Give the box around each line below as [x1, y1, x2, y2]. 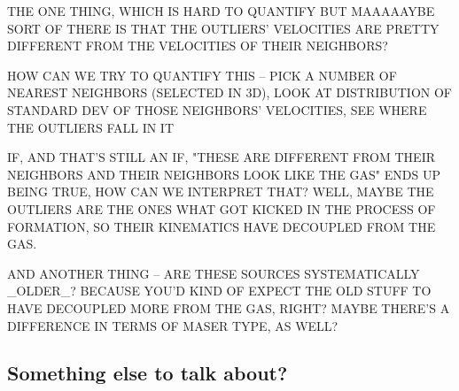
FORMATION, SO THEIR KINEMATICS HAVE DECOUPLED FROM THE [7, 217, 436, 235]
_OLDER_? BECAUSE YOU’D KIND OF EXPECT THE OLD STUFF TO [7, 281, 432, 300]
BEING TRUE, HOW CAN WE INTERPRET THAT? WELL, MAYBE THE [7, 182, 434, 201]
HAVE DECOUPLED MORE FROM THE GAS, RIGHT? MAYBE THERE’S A [7, 298, 450, 317]
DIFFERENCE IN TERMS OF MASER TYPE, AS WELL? [7, 316, 338, 334]
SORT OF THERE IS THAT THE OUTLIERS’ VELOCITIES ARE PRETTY [7, 19, 440, 37]
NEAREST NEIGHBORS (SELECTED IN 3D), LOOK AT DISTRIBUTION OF [7, 83, 452, 102]
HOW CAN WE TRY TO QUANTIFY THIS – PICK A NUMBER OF [7, 65, 397, 84]
